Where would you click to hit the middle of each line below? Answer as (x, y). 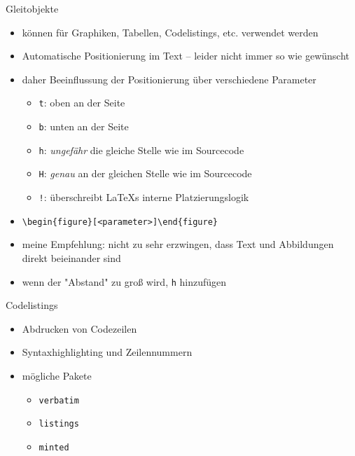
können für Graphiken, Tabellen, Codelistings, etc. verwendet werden (170, 32)
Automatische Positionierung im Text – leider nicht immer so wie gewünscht (186, 56)
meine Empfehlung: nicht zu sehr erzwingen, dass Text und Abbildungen (178, 244)
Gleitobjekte (32, 8)
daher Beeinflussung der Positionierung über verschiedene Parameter (169, 79)
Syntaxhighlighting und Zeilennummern (107, 352)
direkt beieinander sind (71, 257)
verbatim (59, 400)
